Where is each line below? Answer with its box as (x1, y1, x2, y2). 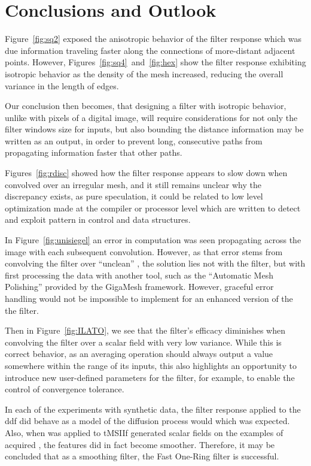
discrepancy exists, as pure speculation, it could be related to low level (5, 190, 263, 202)
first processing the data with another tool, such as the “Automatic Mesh (5, 268, 273, 281)
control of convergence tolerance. (5, 383, 124, 395)
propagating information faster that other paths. (5, 146, 182, 159)
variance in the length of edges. (5, 79, 119, 92)
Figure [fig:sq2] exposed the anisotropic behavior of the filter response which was (5, 32, 301, 45)
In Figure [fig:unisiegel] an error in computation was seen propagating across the (5, 234, 301, 246)
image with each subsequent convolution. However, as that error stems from (5, 245, 283, 258)
